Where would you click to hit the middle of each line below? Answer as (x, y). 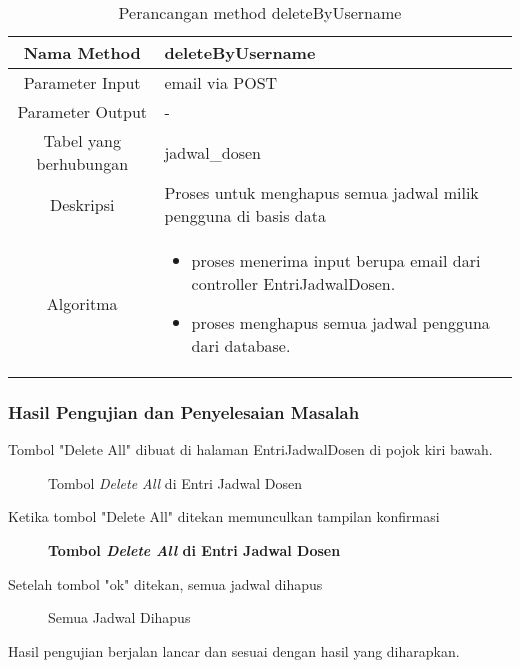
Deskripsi (82, 204)
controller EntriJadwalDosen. (293, 283)
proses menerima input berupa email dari (336, 260)
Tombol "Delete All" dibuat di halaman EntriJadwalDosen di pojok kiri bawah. (250, 449)
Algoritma (82, 303)
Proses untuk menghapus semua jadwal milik (321, 192)
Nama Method (82, 52)
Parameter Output (82, 111)
